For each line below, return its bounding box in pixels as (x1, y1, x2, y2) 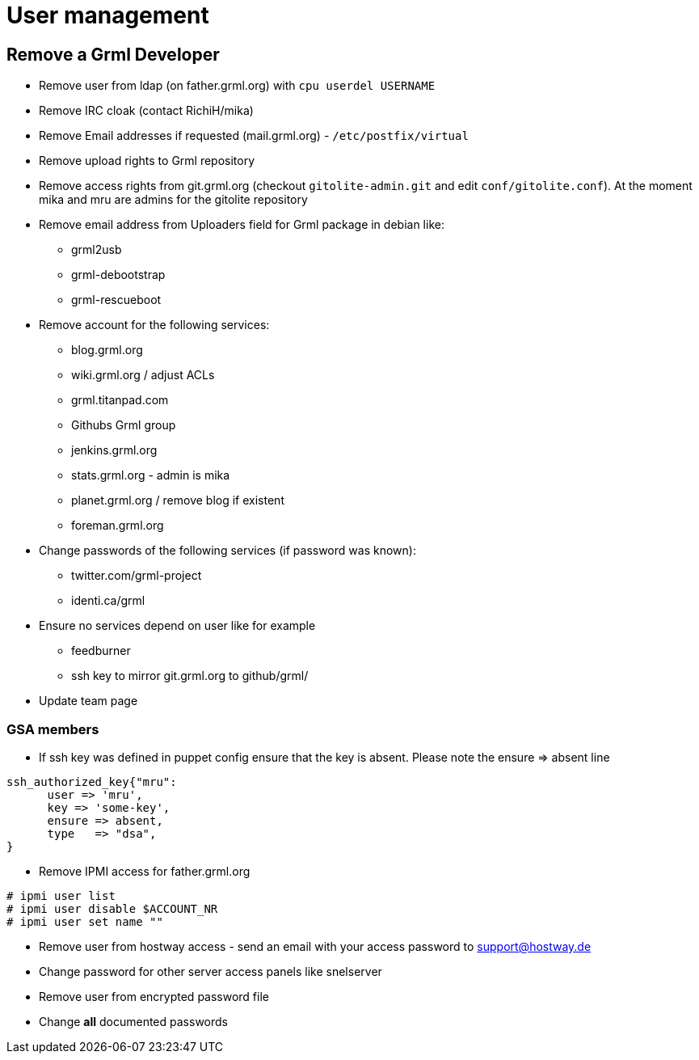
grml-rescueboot (71, 293, 162, 307)
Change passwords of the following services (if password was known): (39, 543, 416, 558)
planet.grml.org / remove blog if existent (71, 493, 284, 508)
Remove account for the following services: (39, 318, 270, 332)
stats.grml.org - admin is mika (71, 468, 230, 483)
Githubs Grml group (71, 418, 176, 433)
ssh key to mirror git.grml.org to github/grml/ (71, 669, 309, 683)
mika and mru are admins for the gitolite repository (39, 192, 308, 207)
